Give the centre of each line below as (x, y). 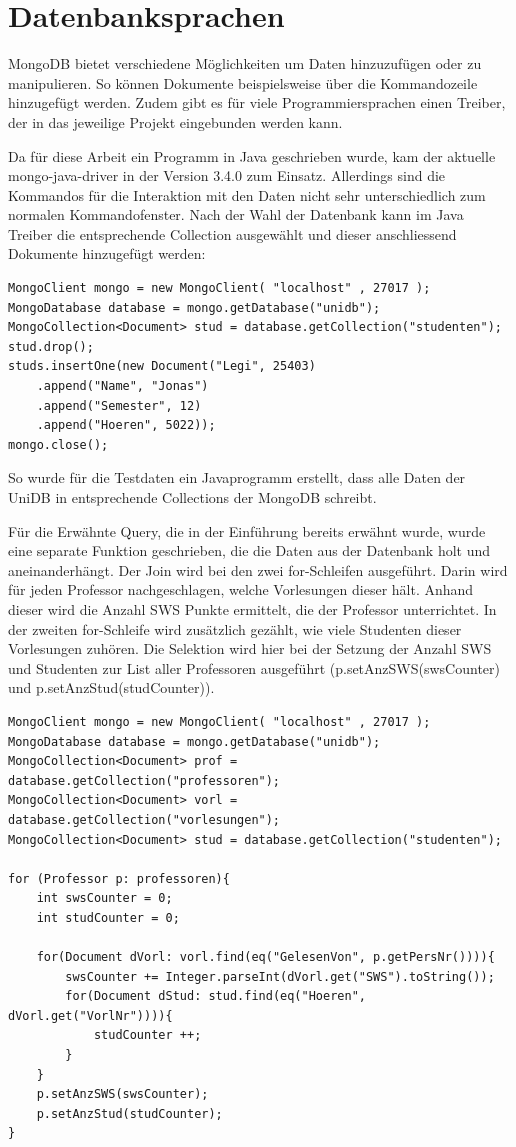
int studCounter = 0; (108, 917)
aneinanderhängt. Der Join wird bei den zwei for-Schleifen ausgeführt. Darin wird (258, 569)
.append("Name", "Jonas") (122, 386)
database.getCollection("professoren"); (144, 780)
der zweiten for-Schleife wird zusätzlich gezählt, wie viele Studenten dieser (235, 628)
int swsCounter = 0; (104, 898)
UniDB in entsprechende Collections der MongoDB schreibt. (192, 497)
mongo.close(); (58, 444)
